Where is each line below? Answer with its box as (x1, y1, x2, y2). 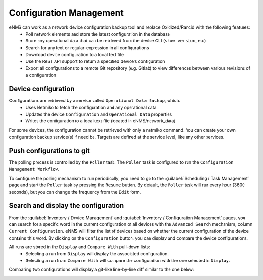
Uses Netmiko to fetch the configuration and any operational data (25, 104, 157, 110)
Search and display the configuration (9, 201, 124, 210)
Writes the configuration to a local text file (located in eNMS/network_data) (25, 118, 176, 124)
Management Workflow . (9, 166, 59, 172)
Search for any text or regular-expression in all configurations (25, 44, 149, 51)
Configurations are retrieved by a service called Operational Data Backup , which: (9, 98, 181, 103)
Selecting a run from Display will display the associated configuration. (25, 251, 169, 257)
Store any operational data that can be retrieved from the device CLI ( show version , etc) (25, 38, 206, 44)
